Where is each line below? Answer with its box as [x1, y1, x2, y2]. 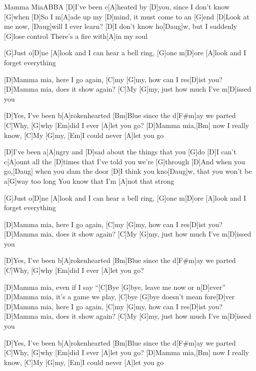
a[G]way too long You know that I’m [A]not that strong [4, 175, 174, 186]
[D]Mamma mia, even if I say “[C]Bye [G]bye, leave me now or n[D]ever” [4, 281, 226, 292]
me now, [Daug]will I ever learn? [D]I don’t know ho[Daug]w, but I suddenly [4, 21, 237, 31]
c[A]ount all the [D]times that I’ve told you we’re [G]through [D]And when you [4, 156, 246, 166]
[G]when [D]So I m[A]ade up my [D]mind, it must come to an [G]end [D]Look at [4, 11, 250, 21]
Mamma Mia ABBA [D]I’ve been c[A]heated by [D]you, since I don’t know [4, 1, 230, 11]
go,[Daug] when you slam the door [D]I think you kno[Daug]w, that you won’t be [4, 166, 252, 176]
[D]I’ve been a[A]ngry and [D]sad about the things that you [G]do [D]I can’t [4, 146, 237, 157]
